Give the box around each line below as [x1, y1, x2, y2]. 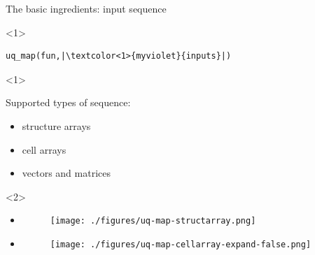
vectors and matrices [22, 166, 111, 180]
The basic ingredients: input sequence [6, 1, 167, 15]
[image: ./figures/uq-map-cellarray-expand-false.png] [50, 240, 311, 249]
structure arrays [22, 118, 91, 133]
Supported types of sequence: [6, 95, 131, 110]
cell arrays [22, 142, 66, 156]
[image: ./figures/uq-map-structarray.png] [50, 216, 256, 226]
